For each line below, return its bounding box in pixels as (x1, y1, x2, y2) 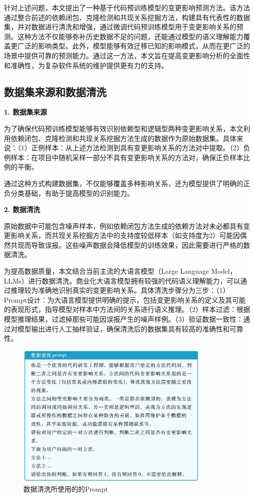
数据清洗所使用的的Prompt (23, 484, 108, 494)
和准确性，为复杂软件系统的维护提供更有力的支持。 (4, 60, 168, 70)
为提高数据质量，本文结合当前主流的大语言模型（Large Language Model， (4, 266, 237, 276)
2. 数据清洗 (4, 204, 40, 214)
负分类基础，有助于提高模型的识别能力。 (4, 188, 134, 198)
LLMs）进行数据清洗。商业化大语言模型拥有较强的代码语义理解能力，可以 (4, 275, 240, 285)
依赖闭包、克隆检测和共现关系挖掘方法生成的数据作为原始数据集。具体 (10, 133, 236, 143)
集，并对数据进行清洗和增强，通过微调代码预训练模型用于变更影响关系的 (4, 22, 236, 32)
